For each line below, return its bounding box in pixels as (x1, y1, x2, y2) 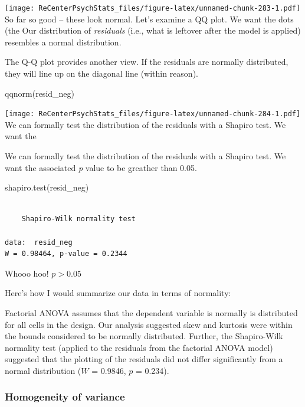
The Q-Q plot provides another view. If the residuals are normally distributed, (5, 55, 288, 68)
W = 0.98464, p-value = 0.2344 (5, 250, 127, 258)
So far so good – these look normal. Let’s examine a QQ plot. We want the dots (5, 12, 294, 25)
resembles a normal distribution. (5, 35, 122, 48)
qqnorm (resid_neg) (5, 87, 75, 99)
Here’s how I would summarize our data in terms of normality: (5, 287, 231, 299)
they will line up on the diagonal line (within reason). (5, 67, 198, 80)
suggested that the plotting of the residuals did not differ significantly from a (5, 353, 283, 365)
